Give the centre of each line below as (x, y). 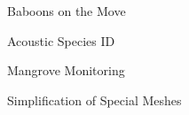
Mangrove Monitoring (66, 70)
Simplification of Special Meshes (94, 100)
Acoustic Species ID (61, 40)
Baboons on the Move (67, 11)
